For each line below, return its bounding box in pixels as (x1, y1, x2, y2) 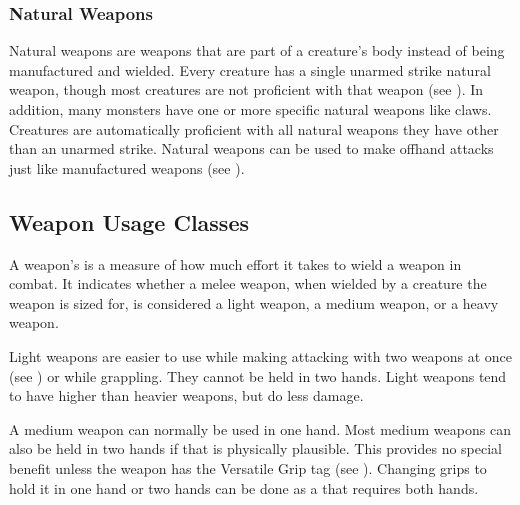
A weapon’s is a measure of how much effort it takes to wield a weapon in (9, 253, 462, 274)
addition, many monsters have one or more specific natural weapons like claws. (9, 99, 492, 119)
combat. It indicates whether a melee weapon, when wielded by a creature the (9, 273, 487, 294)
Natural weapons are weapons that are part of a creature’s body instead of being (9, 40, 505, 61)
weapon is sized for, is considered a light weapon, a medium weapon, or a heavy (9, 292, 499, 313)
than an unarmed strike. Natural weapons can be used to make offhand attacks (9, 138, 494, 159)
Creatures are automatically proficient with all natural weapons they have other (9, 118, 499, 139)
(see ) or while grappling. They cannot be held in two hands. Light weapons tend (9, 365, 507, 386)
